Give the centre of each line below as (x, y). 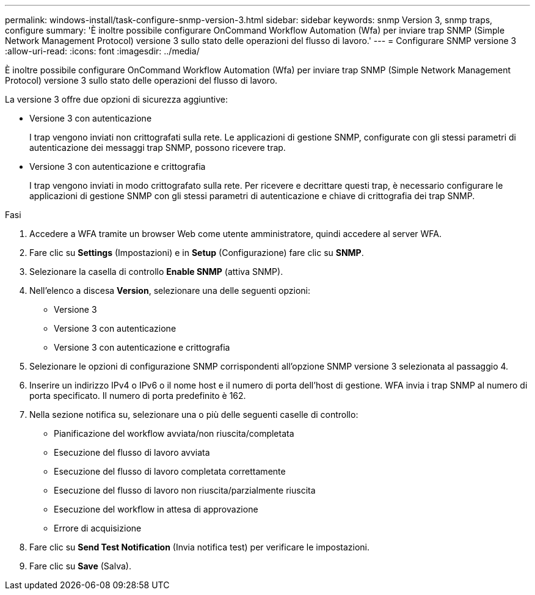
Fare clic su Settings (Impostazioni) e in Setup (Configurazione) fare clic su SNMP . (197, 253)
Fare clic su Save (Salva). (80, 566)
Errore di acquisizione (98, 528)
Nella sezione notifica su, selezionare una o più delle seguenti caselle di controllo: (194, 414)
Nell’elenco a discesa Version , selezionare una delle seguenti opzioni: (170, 290)
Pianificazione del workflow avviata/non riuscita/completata (174, 433)
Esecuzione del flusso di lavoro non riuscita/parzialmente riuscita (185, 490)
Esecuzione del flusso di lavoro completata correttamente (170, 471)
